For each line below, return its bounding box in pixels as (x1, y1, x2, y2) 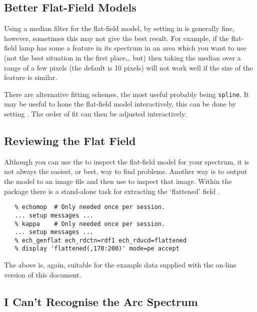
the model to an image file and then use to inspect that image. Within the (4, 176, 232, 186)
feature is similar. (4, 72, 57, 82)
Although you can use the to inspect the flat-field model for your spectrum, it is (4, 156, 249, 166)
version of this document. (4, 269, 81, 279)
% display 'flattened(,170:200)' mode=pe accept (14, 245, 179, 252)
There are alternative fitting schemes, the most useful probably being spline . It (4, 88, 249, 99)
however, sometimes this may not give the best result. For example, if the (4, 32, 229, 43)
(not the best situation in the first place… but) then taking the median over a (4, 52, 241, 62)
